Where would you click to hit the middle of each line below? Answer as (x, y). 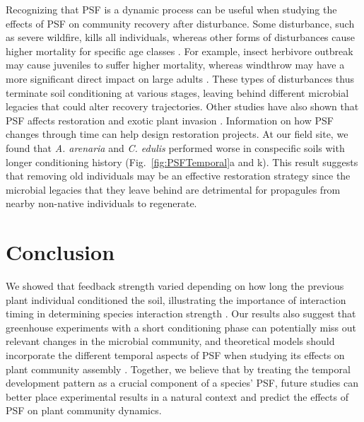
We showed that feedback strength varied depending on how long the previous (175, 286)
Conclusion (60, 252)
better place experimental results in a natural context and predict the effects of (177, 396)
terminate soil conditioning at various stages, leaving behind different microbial (177, 92)
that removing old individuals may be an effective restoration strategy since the (178, 176)
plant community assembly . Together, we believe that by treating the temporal (178, 369)
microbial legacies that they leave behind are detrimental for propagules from (173, 189)
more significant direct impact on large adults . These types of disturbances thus (180, 78)
